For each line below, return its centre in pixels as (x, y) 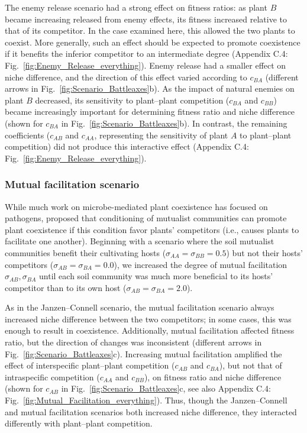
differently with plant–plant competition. (79, 423)
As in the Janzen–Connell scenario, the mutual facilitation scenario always (140, 307)
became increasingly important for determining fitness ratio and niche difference (150, 112)
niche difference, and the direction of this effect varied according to (126, 77)
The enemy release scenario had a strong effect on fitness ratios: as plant (136, 7)
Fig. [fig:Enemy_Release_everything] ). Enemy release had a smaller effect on (146, 65)
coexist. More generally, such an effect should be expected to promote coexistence (153, 42)
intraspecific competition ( (52, 377)
